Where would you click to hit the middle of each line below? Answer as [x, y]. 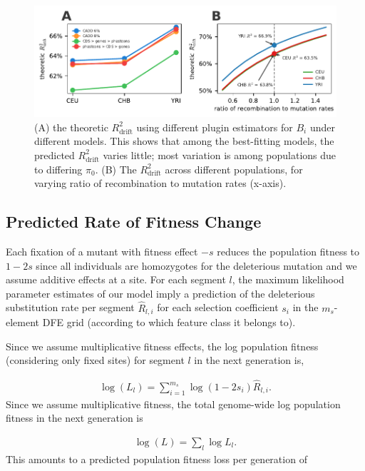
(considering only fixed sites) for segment [95, 360]
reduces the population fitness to [288, 251]
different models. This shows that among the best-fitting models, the [184, 141]
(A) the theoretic [71, 127]
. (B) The [116, 169]
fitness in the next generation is [74, 418]
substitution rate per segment [70, 307]
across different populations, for [234, 169]
